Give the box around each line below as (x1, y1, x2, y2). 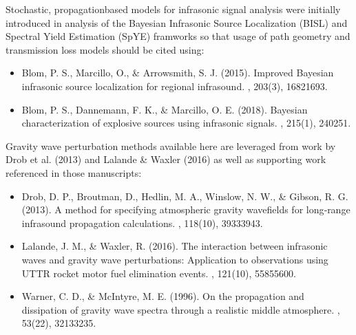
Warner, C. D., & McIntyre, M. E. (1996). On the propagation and (21, 289, 304, 303)
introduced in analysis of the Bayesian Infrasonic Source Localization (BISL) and (6, 15, 348, 30)
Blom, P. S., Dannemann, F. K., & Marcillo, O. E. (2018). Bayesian (21, 102, 308, 116)
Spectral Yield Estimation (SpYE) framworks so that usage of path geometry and (6, 29, 350, 43)
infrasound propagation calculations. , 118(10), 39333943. (21, 215, 263, 230)
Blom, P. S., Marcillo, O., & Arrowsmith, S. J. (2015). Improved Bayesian (21, 65, 334, 80)
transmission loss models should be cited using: (6, 42, 205, 56)
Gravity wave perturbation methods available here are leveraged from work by (6, 138, 336, 153)
